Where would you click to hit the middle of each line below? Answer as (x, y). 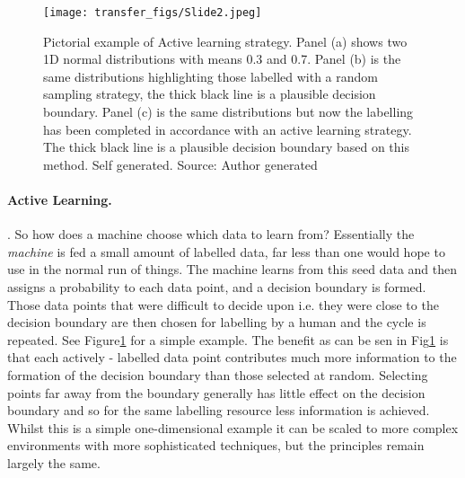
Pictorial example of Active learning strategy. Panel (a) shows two (225, 41)
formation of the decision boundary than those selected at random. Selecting (218, 374)
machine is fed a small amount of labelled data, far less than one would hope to (226, 251)
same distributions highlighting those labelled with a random (211, 76)
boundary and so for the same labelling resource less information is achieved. (219, 410)
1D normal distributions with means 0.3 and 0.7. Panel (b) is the (222, 59)
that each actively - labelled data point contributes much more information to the (232, 357)
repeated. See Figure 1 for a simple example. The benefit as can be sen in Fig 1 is (228, 339)
